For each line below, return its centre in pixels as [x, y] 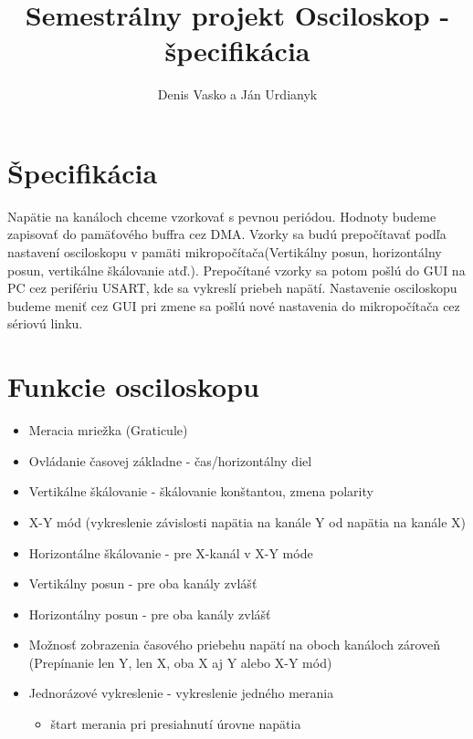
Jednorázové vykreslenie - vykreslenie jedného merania [181, 693]
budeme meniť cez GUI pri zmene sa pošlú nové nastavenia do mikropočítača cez [234, 305]
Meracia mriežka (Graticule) [108, 430]
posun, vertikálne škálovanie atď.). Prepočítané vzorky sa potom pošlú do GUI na [236, 270]
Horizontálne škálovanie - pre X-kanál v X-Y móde [171, 552]
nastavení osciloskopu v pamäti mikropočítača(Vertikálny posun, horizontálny [225, 252]
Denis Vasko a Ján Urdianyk [237, 94]
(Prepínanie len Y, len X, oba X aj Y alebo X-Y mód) [180, 662]
